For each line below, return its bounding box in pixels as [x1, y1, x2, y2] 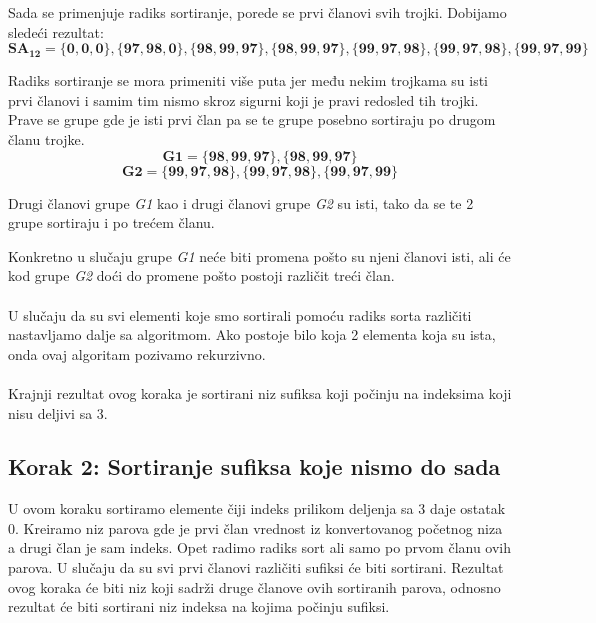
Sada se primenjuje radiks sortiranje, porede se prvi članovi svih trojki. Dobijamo [8, 2, 507, 22]
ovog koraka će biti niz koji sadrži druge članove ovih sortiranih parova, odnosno [8, 576, 501, 597]
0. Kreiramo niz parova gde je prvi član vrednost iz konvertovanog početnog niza [8, 517, 503, 538]
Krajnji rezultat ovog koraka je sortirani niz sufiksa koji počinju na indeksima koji [8, 382, 512, 403]
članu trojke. [8, 128, 85, 149]
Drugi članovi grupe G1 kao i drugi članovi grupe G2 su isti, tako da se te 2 [8, 192, 474, 213]
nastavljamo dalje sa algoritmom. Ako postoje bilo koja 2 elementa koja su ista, [8, 324, 496, 345]
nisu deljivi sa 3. [8, 402, 108, 423]
